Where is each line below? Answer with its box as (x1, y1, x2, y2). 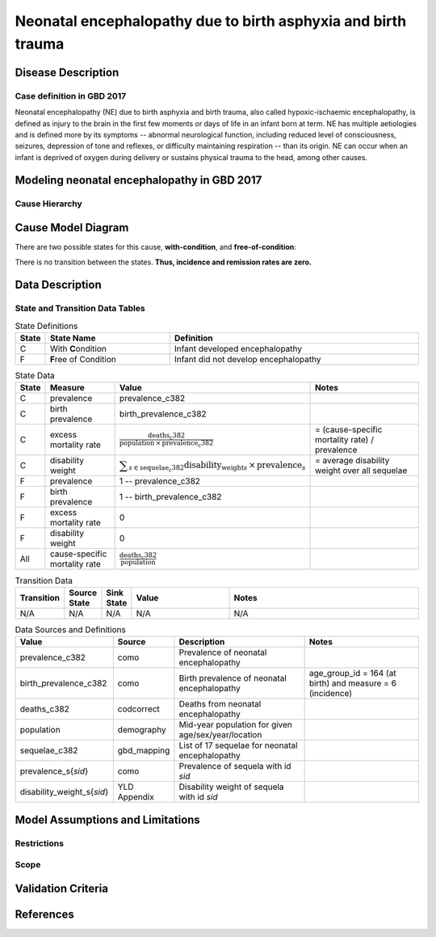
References (15, 907, 74, 921)
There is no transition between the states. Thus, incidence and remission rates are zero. (15, 257, 312, 267)
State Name (49, 332, 96, 344)
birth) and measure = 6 (308, 677, 397, 689)
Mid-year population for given (178, 720, 292, 731)
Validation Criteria (15, 881, 109, 895)
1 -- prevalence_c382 (119, 475, 201, 487)
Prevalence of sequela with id (178, 761, 291, 772)
